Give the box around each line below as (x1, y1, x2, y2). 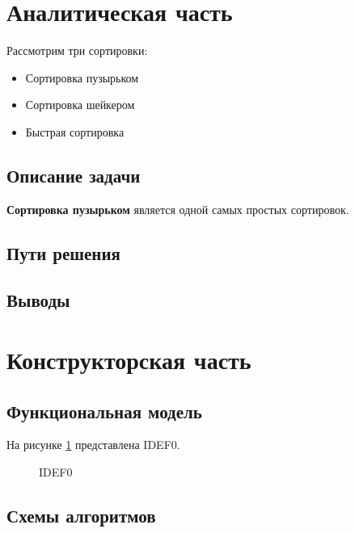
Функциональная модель (6, 398, 202, 423)
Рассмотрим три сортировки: (6, 42, 148, 59)
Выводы (6, 287, 70, 313)
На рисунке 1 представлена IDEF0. (6, 436, 180, 453)
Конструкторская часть (6, 343, 251, 376)
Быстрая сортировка (25, 123, 125, 140)
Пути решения (6, 240, 120, 265)
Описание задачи (6, 162, 141, 187)
